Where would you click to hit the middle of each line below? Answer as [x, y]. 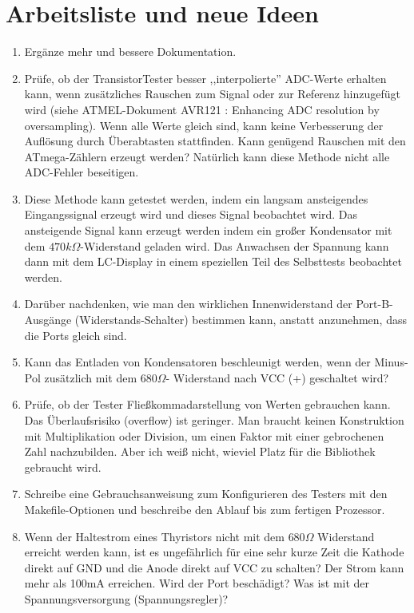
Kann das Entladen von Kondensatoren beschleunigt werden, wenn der [197, 362]
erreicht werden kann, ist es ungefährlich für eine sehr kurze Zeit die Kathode [214, 552]
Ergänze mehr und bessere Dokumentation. [130, 51]
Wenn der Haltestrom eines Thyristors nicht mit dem [154, 536]
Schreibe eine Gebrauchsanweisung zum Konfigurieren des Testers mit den [206, 494]
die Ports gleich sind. [76, 335]
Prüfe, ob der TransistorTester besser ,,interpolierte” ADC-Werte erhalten [205, 78]
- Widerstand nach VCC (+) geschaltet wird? [277, 377]
